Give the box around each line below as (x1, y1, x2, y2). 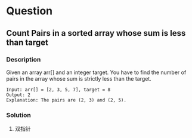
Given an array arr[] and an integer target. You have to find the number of (6, 69, 187, 76)
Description (6, 55, 41, 63)
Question (6, 4, 52, 18)
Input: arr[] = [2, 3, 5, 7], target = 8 (6, 87, 111, 93)
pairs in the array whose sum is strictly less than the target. (6, 75, 152, 82)
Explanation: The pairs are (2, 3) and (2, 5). (6, 97, 127, 103)
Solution (6, 111, 32, 119)
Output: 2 (6, 91, 31, 98)
